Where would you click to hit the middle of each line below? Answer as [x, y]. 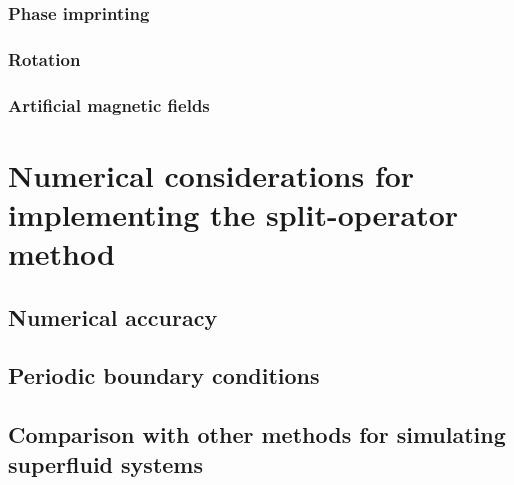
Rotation [44, 58]
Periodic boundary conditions [164, 375]
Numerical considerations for [211, 174]
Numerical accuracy [113, 316]
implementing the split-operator [233, 213]
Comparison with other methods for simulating [257, 434]
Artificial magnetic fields [109, 104]
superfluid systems [105, 463]
